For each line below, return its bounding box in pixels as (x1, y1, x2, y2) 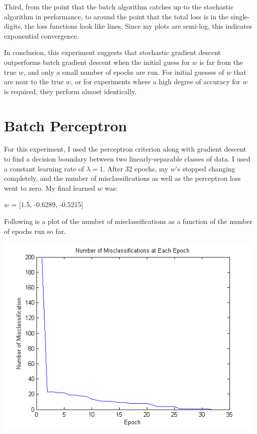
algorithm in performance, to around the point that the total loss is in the (4, 11, 228, 21)
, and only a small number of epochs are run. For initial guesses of (23, 66, 224, 77)
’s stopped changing (175, 163, 235, 173)
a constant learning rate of (4, 163, 84, 173)
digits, (4, 21, 23, 31)
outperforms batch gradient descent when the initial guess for (4, 56, 190, 67)
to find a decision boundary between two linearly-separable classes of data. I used (4, 154, 251, 164)
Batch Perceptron (4, 115, 127, 135)
